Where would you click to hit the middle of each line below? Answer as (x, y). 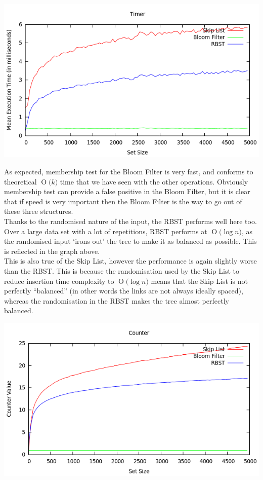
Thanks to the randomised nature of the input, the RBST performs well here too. (130, 221)
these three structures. (39, 211)
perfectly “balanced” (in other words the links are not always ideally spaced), (124, 291)
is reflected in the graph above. (52, 251)
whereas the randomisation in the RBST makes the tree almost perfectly (117, 300)
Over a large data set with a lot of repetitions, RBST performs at (106, 231)
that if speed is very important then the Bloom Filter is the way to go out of (123, 201)
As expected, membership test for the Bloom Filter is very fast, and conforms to (129, 171)
